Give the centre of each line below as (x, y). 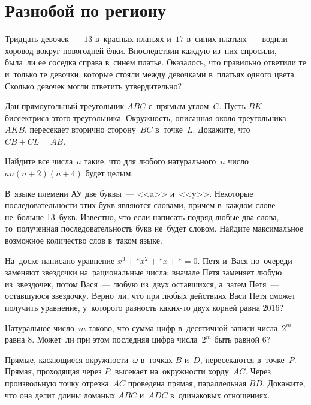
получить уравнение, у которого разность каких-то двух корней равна (132, 307)
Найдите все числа (39, 161)
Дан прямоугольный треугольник (65, 106)
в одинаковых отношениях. (220, 394)
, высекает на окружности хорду (169, 371)
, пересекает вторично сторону (80, 129)
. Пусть (232, 106)
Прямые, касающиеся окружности (67, 359)
